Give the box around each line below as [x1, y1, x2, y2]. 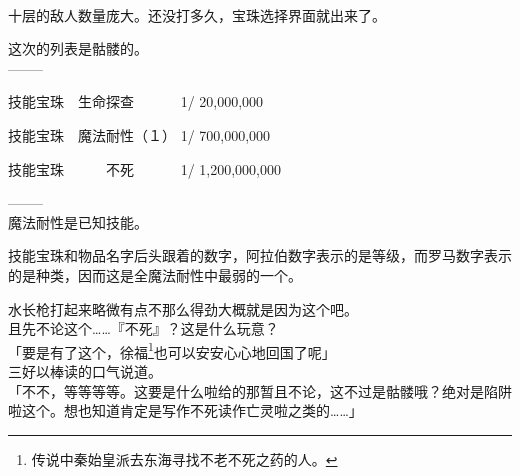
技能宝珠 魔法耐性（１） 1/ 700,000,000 [8, 124, 271, 145]
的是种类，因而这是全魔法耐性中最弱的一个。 [8, 264, 302, 285]
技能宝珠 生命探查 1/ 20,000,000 [8, 91, 264, 112]
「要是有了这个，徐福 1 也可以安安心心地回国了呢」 [8, 338, 336, 362]
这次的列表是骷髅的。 [8, 38, 148, 59]
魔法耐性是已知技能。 [8, 211, 148, 232]
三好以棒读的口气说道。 [8, 360, 162, 381]
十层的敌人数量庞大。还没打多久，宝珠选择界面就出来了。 [8, 4, 386, 25]
